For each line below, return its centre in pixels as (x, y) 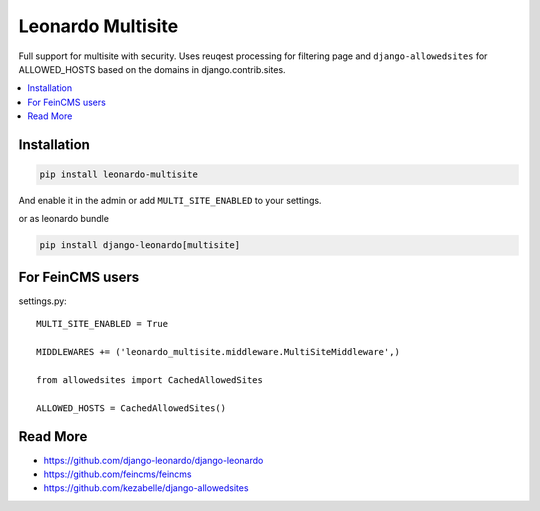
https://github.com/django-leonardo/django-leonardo (153, 460)
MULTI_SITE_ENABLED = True (102, 324)
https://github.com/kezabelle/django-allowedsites (146, 488)
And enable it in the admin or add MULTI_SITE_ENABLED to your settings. (170, 201)
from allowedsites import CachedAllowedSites (150, 379)
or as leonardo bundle (64, 219)
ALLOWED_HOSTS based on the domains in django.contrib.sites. (152, 69)
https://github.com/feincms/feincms (117, 474)
